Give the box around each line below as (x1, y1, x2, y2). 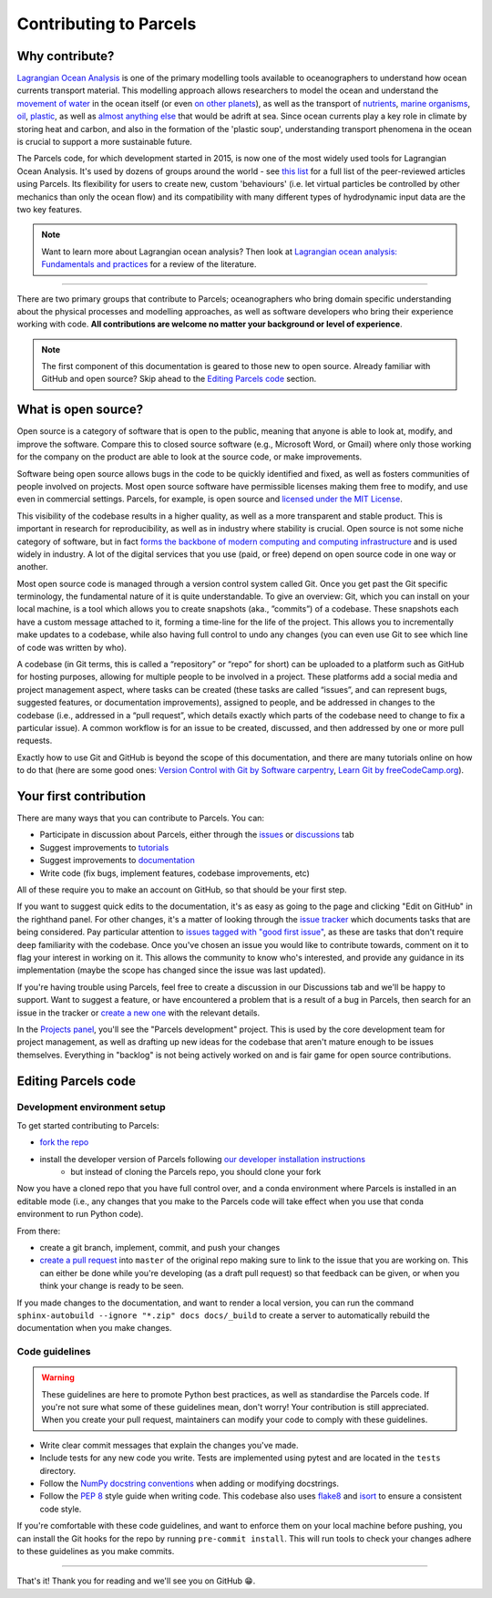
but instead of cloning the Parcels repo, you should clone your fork (70, 1167, 322, 1178)
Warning (41, 1372, 75, 1383)
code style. (39, 1503, 82, 1514)
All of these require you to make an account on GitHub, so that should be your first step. (16, 884, 347, 895)
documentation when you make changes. (16, 1323, 172, 1334)
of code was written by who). (16, 642, 128, 653)
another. (16, 562, 48, 572)
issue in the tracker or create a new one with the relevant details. (16, 1007, 261, 1018)
